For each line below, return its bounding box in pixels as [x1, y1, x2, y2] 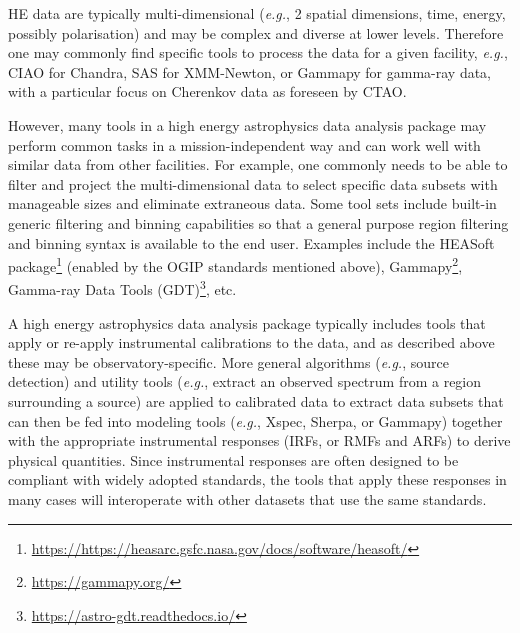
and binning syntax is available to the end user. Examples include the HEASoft [8, 232, 495, 253]
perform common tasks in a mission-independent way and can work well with [8, 134, 481, 155]
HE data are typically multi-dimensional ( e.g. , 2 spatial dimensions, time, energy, [8, 3, 506, 23]
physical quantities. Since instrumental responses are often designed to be [8, 449, 459, 470]
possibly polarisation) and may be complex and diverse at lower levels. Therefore [8, 22, 504, 43]
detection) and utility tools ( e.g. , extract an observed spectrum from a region [8, 371, 482, 392]
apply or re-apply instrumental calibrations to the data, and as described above [8, 332, 495, 353]
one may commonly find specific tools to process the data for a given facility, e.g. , [8, 42, 508, 63]
